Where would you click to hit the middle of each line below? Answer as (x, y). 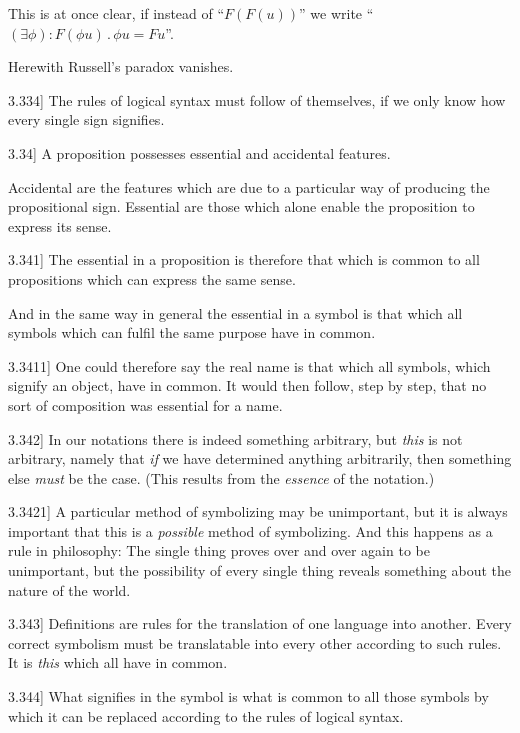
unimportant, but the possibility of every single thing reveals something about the (259, 570)
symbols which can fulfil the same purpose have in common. (192, 332)
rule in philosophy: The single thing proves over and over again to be (219, 550)
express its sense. (60, 225)
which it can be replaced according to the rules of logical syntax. (206, 715)
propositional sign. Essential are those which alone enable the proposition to (241, 206)
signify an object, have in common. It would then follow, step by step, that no (247, 385)
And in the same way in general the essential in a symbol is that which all (235, 312)
